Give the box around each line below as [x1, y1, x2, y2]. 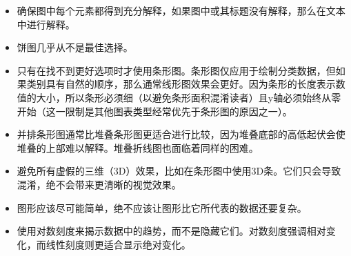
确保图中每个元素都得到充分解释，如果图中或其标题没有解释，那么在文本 [17, 3, 345, 17]
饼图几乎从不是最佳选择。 [17, 40, 133, 55]
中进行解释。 [17, 17, 75, 31]
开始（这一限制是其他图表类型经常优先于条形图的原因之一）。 [17, 104, 292, 118]
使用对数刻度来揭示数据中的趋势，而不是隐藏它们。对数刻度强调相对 [17, 224, 326, 238]
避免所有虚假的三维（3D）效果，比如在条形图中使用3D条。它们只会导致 [17, 164, 341, 178]
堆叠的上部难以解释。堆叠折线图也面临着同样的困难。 [17, 140, 259, 155]
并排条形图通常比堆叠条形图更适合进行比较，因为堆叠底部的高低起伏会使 [17, 127, 345, 141]
